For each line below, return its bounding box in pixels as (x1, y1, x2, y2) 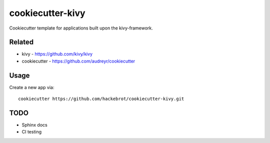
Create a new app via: (9, 84, 54, 90)
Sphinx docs (21, 122, 47, 128)
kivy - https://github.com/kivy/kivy (21, 51, 92, 57)
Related (9, 38, 34, 46)
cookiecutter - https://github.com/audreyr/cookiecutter (21, 58, 135, 64)
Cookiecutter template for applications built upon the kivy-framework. (9, 25, 153, 31)
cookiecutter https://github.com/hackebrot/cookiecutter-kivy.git (18, 96, 184, 102)
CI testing (21, 129, 42, 135)
